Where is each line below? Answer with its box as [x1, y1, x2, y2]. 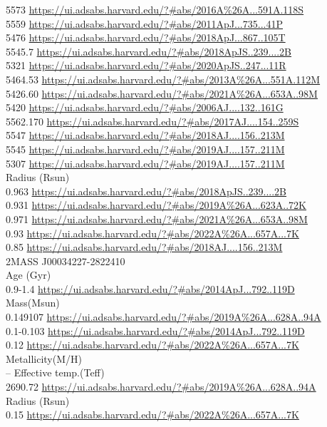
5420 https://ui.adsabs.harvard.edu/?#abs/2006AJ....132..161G [6, 100, 284, 115]
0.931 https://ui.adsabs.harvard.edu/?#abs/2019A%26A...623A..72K [6, 197, 307, 212]
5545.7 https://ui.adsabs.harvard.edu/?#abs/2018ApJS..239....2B [6, 43, 292, 58]
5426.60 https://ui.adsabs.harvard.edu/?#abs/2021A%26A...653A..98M [6, 86, 318, 101]
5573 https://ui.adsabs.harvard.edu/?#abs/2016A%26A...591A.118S [6, 2, 304, 16]
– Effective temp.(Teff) [6, 365, 105, 380]
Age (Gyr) [6, 267, 51, 282]
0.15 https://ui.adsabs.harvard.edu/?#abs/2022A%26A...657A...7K [6, 407, 299, 422]
